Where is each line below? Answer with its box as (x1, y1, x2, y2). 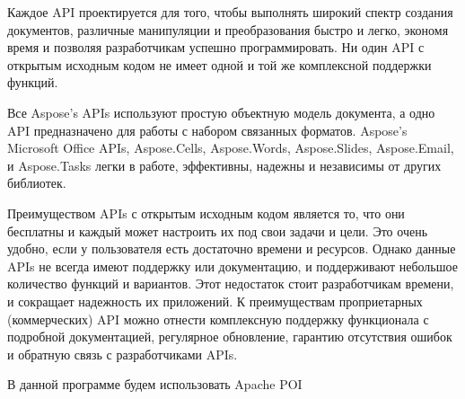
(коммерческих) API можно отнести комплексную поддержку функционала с (7, 309, 429, 328)
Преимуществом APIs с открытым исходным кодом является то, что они (7, 203, 405, 222)
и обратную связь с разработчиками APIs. (7, 344, 238, 363)
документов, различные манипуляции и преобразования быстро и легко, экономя (7, 20, 449, 39)
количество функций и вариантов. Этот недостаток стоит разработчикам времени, (7, 274, 454, 293)
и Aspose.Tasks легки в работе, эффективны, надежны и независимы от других (7, 155, 442, 174)
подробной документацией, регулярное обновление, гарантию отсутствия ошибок (7, 327, 452, 346)
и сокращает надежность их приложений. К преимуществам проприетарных (7, 291, 423, 310)
